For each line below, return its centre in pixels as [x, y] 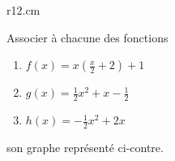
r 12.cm [23, 10]
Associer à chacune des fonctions [87, 37]
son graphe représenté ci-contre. [85, 147]
